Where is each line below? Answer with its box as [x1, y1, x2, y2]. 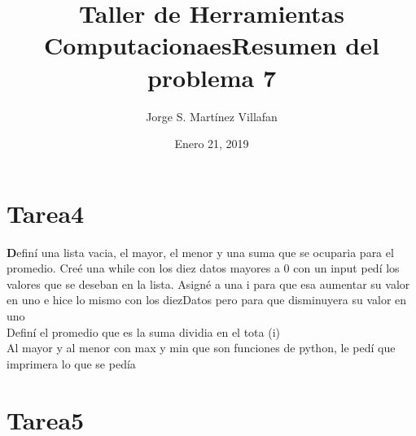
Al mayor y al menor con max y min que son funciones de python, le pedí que [7, 339, 396, 356]
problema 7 [147, 60, 277, 94]
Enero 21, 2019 [174, 135, 249, 152]
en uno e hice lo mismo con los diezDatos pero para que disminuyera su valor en [7, 291, 407, 308]
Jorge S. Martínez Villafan [146, 107, 278, 124]
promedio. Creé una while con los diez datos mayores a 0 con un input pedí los [7, 259, 400, 277]
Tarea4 [7, 196, 85, 229]
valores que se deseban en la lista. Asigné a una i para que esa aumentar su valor [7, 275, 410, 292]
